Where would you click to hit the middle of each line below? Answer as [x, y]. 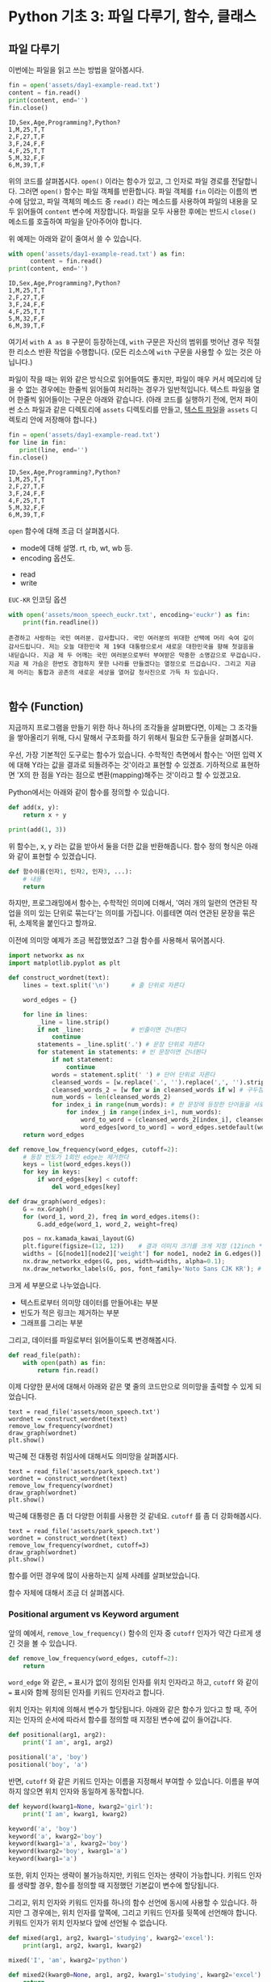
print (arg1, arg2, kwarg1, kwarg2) [83, 1946]
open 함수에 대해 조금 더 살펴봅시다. [64, 530]
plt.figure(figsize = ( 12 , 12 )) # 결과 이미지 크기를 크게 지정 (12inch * [143, 1246]
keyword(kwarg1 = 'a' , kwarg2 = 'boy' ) [68, 1844]
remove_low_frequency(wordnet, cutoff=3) [79, 1545]
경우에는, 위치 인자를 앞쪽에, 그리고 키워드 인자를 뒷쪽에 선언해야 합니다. [145, 1912]
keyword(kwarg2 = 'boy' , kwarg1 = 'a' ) [68, 1851]
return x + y [45, 815]
